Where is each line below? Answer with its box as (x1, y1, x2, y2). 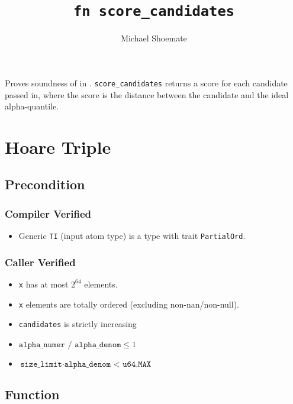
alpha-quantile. (5, 100, 59, 112)
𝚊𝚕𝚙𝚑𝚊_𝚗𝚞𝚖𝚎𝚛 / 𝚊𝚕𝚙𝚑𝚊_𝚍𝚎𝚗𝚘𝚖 (18, 340, 121, 349)
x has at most (18, 277, 69, 290)
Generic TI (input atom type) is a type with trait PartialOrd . (18, 230, 246, 242)
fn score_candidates (73, 3, 235, 20)
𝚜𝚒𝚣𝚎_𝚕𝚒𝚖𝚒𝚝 (20, 360, 62, 369)
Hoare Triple (5, 134, 111, 159)
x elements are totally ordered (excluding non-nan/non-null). (18, 298, 239, 310)
